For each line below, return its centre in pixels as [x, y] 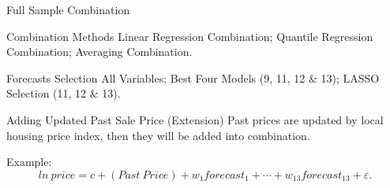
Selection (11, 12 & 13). [64, 93]
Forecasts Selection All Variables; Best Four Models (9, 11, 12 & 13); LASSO [193, 77]
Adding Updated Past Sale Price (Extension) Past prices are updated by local [195, 119]
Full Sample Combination [68, 9]
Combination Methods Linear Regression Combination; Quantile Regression [190, 36]
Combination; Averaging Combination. [99, 52]
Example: [29, 162]
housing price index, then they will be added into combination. [158, 135]
